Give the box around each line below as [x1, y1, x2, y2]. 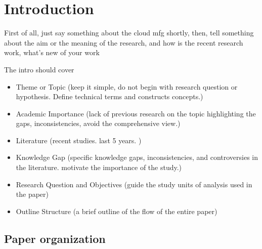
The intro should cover [4, 64, 74, 74]
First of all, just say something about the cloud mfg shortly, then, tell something [4, 27, 254, 38]
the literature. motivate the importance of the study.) [16, 162, 182, 173]
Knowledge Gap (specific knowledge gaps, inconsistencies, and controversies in [16, 152, 258, 162]
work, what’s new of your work [4, 47, 100, 58]
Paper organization [4, 230, 106, 246]
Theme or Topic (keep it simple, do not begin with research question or [16, 81, 238, 92]
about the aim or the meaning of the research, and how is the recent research [4, 37, 243, 48]
